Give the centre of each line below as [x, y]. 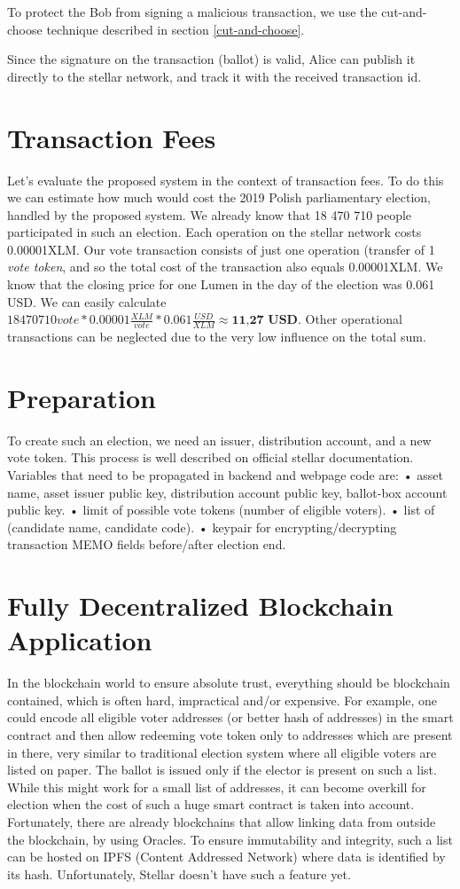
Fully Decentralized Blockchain [200, 606]
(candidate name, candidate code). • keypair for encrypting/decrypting [202, 527]
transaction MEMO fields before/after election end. [147, 544]
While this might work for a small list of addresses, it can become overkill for [217, 787]
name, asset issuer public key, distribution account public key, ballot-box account [227, 492]
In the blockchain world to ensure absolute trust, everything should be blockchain [229, 683]
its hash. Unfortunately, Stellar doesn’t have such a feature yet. [179, 873]
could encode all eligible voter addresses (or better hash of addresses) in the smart [230, 717]
